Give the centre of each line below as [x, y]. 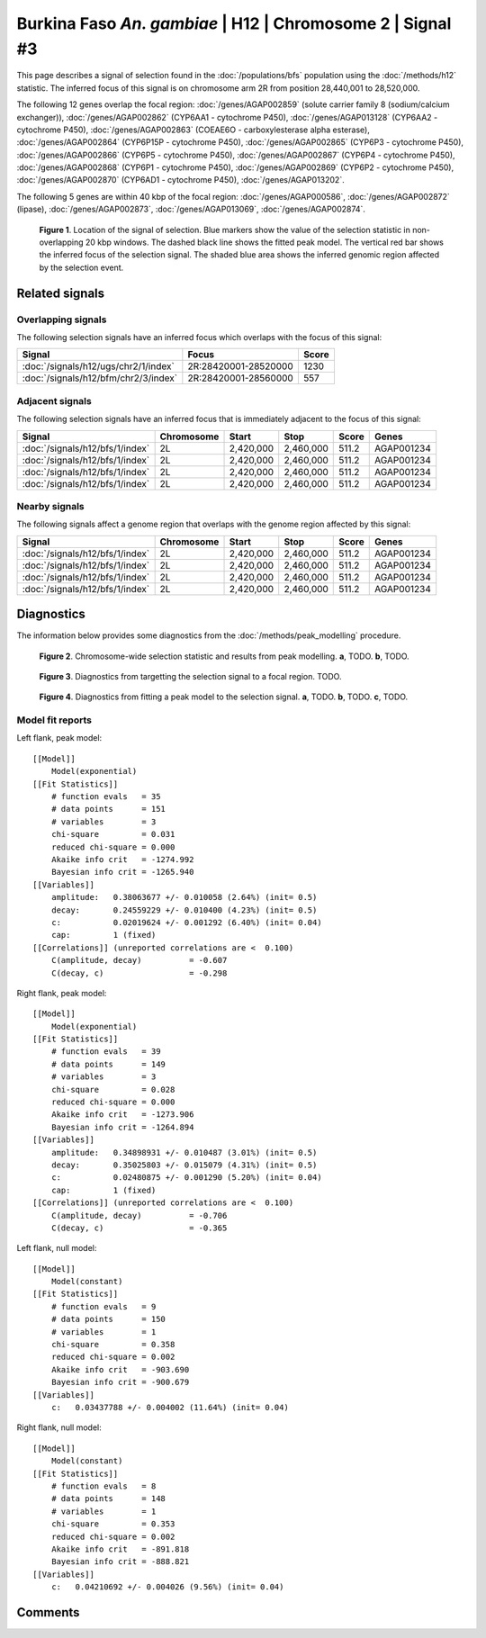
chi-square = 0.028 [113, 1089]
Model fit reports [54, 720]
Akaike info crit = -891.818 [120, 1549]
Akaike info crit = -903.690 [120, 1369]
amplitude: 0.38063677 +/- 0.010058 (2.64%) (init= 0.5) [184, 897]
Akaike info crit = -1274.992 [122, 859]
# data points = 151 [108, 809]
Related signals [61, 293]
